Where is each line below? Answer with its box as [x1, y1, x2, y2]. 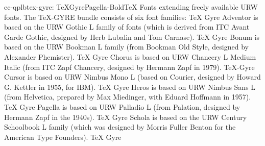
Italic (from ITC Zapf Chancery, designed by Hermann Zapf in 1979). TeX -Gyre [4, 61, 255, 72]
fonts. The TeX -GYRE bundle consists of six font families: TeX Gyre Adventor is [4, 11, 258, 22]
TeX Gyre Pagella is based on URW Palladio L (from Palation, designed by [4, 101, 240, 112]
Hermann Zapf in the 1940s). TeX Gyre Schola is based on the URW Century [4, 111, 247, 122]
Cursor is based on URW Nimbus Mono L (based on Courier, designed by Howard [4, 71, 261, 82]
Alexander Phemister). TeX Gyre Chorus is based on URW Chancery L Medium [4, 51, 256, 62]
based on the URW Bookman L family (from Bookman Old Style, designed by [4, 41, 249, 52]
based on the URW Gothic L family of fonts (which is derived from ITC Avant [4, 21, 250, 32]
